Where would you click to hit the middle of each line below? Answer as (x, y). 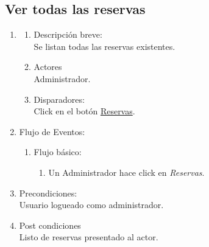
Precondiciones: (48, 193)
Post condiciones (50, 225)
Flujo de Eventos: (52, 131)
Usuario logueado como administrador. (91, 205)
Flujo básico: (58, 152)
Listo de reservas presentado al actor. (89, 237)
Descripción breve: (68, 34)
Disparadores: (59, 99)
